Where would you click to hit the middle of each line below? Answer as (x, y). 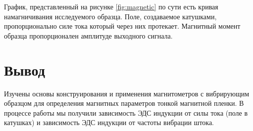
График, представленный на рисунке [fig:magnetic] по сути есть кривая (111, 6)
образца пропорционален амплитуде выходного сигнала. (88, 35)
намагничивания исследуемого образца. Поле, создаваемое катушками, (110, 16)
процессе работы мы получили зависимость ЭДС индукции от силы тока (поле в (126, 112)
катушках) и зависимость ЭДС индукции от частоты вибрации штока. (109, 122)
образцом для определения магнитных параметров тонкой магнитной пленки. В (124, 103)
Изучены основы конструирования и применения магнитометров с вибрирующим (127, 93)
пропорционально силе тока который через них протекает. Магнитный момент (122, 26)
